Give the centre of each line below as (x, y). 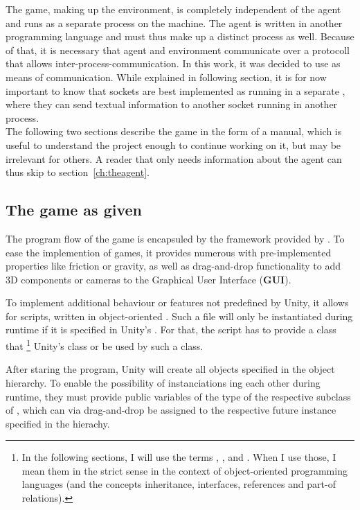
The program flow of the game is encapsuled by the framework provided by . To (175, 238)
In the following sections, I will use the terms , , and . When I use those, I (179, 457)
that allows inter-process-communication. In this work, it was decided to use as (173, 63)
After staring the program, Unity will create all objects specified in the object (170, 369)
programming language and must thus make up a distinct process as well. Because (180, 36)
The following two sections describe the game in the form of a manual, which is (174, 131)
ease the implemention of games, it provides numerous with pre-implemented (169, 252)
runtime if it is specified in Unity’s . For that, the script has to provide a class (171, 329)
